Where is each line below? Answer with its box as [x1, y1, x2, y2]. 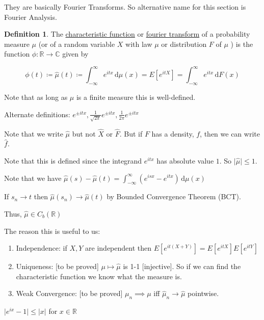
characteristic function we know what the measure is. [16, 271, 182, 281]
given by [62, 48, 89, 59]
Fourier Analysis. [4, 11, 57, 22]
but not [72, 128, 96, 139]
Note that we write [4, 128, 63, 139]
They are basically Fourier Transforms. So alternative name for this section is [4, 2, 246, 12]
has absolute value [156, 155, 214, 166]
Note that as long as [4, 92, 68, 102]
